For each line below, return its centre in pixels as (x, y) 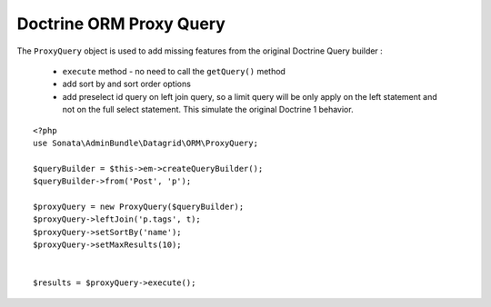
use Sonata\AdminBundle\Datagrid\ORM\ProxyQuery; (146, 143)
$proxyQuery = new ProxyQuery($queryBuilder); (139, 206)
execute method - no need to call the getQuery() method (174, 71)
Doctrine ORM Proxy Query (121, 24)
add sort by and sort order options (126, 84)
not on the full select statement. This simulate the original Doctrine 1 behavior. (208, 110)
